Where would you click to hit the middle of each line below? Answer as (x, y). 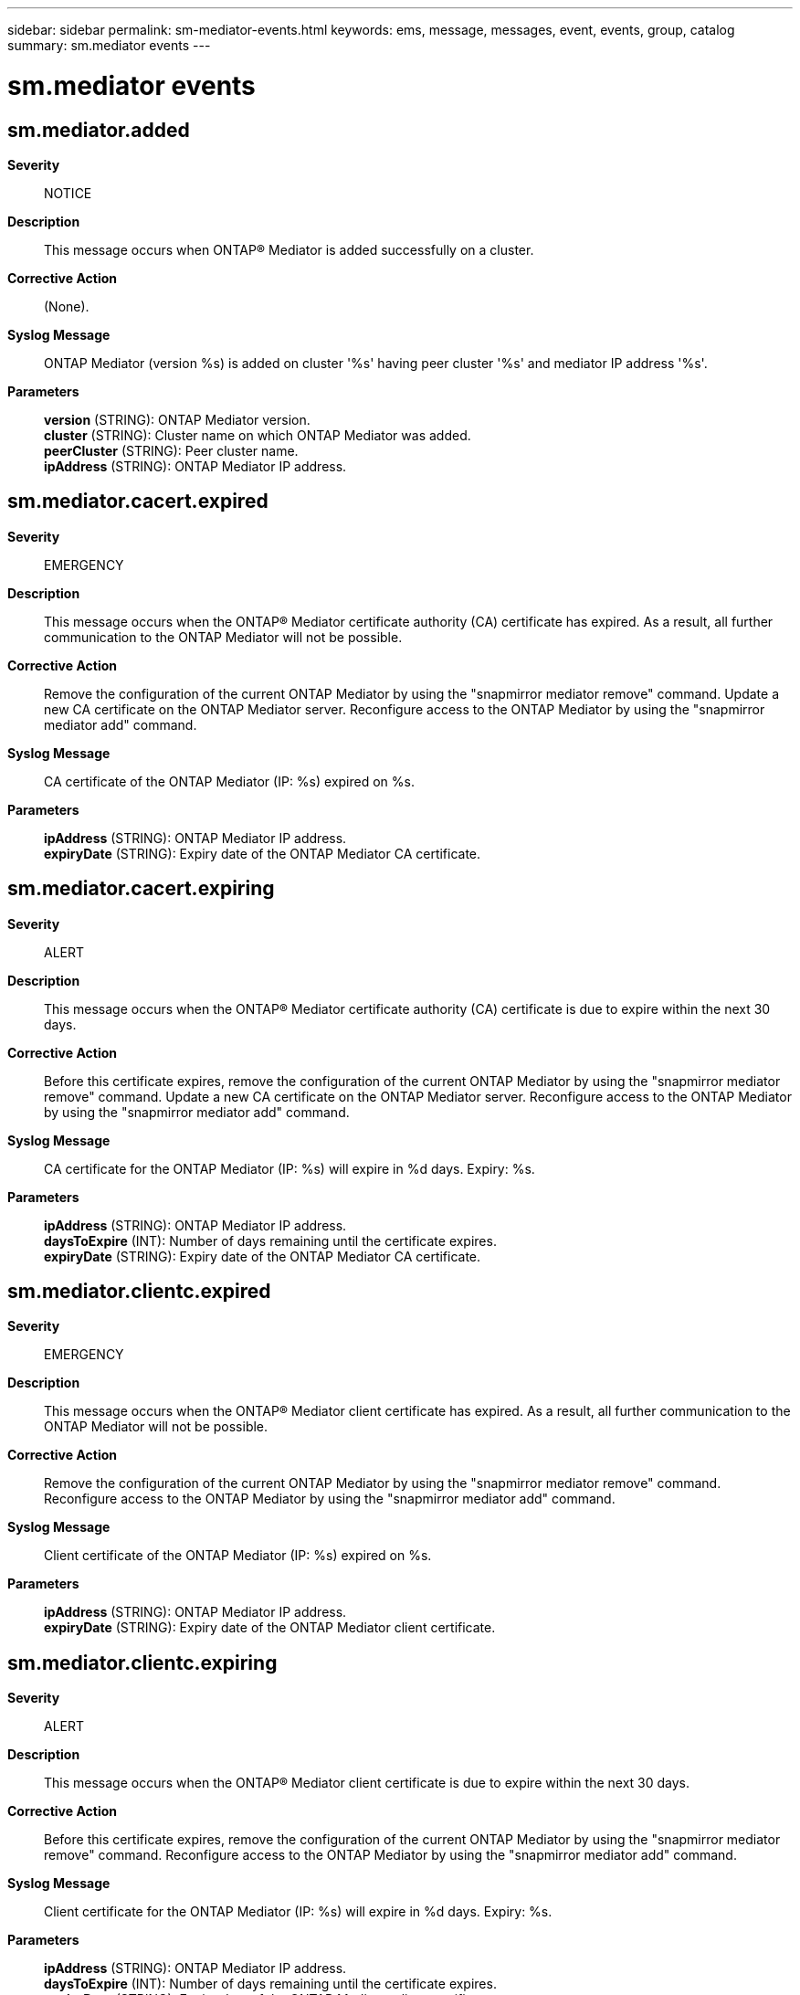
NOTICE (68, 193)
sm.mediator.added (99, 130)
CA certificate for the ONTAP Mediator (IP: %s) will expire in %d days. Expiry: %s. (289, 1168)
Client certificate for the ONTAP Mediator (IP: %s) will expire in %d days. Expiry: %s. (298, 1912)
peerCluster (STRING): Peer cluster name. (171, 450)
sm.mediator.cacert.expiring (141, 889)
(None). (67, 306)
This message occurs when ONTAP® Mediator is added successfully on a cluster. (289, 249)
